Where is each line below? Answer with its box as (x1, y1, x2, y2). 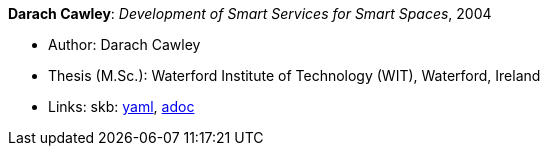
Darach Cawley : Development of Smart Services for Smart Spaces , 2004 (8, 5, 492, 22)
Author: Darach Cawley (48, 36, 201, 53)
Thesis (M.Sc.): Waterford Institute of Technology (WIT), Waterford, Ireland (48, 67, 541, 84)
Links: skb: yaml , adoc (48, 98, 195, 115)
